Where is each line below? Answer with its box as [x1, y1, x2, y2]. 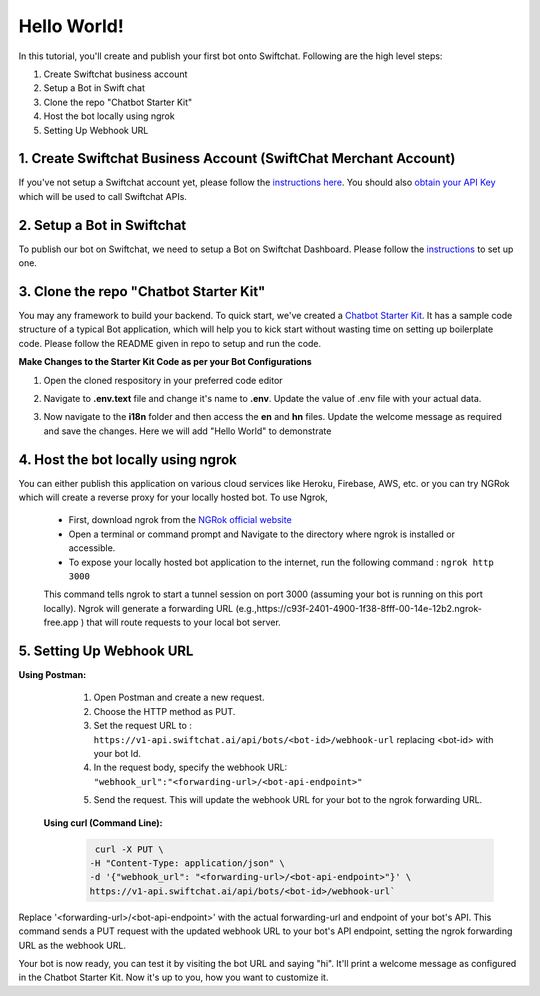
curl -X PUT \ [95, 843, 164, 855]
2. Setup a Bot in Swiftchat [18, 216, 187, 234]
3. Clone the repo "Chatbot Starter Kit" [18, 283, 266, 300]
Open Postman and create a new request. [93, 691, 265, 704]
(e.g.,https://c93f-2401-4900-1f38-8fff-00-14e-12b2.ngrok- [235, 602, 482, 614]
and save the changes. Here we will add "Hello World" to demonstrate [43, 425, 332, 437]
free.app [43, 616, 79, 629]
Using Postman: [18, 669, 87, 681]
